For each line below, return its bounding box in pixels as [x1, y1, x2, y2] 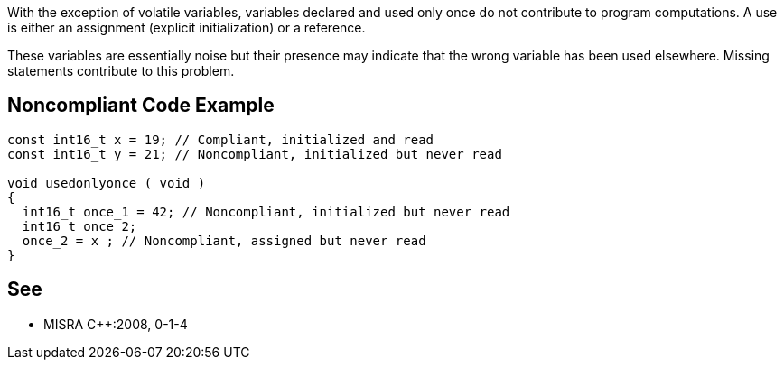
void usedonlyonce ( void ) [7, 175, 206, 190]
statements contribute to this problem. [7, 63, 235, 78]
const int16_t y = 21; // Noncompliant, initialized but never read [7, 146, 502, 161]
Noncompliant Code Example [7, 94, 275, 117]
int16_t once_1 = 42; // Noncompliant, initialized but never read [22, 204, 510, 219]
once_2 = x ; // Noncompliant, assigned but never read [22, 233, 426, 248]
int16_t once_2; [22, 218, 137, 234]
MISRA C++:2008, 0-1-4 [43, 316, 188, 332]
